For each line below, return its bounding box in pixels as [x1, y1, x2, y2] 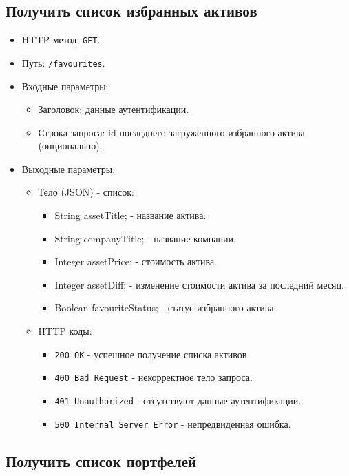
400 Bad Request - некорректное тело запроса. [54, 370, 253, 384]
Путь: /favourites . [21, 55, 105, 70]
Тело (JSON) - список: [38, 185, 134, 199]
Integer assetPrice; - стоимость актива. [54, 254, 217, 269]
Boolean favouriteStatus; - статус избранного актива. [54, 300, 277, 315]
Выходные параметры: [21, 161, 116, 176]
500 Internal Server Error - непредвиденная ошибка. [54, 416, 291, 431]
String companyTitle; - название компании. [54, 231, 236, 245]
